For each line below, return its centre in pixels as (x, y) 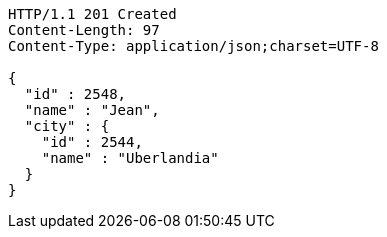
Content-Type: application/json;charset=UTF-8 (193, 46)
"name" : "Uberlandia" (130, 158)
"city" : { (67, 126)
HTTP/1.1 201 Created (92, 14)
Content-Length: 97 (84, 30)
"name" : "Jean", (92, 110)
